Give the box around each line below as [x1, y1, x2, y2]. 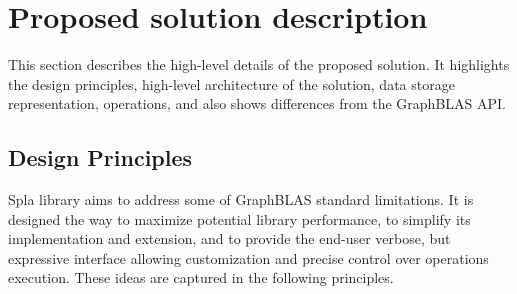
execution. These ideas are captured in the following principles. [8, 267, 394, 288]
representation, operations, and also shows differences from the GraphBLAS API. [8, 93, 506, 114]
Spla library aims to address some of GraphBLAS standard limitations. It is [8, 189, 474, 210]
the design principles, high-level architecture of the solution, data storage [8, 73, 455, 94]
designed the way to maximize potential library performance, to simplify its [8, 208, 471, 229]
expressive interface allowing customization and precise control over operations [8, 247, 489, 268]
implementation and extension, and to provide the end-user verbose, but [8, 228, 451, 249]
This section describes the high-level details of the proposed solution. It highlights [8, 54, 510, 75]
